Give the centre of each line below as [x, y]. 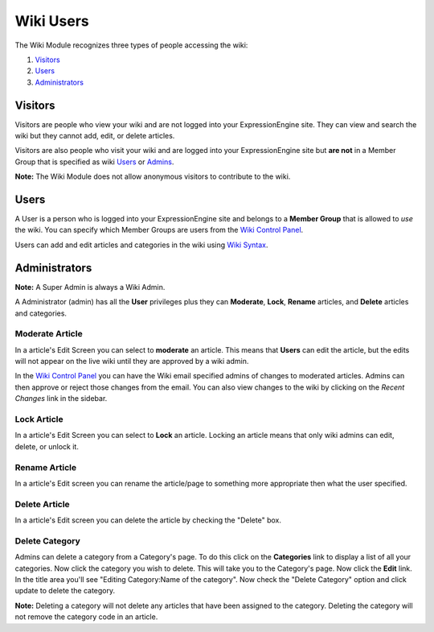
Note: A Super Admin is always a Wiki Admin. [90, 287]
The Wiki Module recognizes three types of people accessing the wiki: [131, 45]
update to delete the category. [65, 591]
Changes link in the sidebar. [61, 399]
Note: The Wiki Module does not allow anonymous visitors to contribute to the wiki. [153, 176]
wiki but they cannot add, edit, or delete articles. [95, 136]
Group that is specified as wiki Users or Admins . [94, 162]
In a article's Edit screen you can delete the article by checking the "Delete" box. [148, 520]
